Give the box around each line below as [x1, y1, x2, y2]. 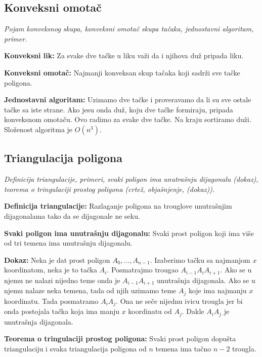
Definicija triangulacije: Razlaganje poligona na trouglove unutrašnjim [4, 201, 232, 211]
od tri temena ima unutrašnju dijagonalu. [4, 237, 133, 248]
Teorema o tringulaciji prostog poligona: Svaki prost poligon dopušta [4, 333, 236, 344]
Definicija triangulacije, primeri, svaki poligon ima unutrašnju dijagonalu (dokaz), [4, 174, 258, 184]
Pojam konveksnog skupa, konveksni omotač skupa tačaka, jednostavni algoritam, [4, 23, 254, 34]
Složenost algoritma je [4, 124, 73, 134]
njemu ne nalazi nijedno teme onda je [4, 274, 120, 285]
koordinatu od [128, 306, 172, 316]
